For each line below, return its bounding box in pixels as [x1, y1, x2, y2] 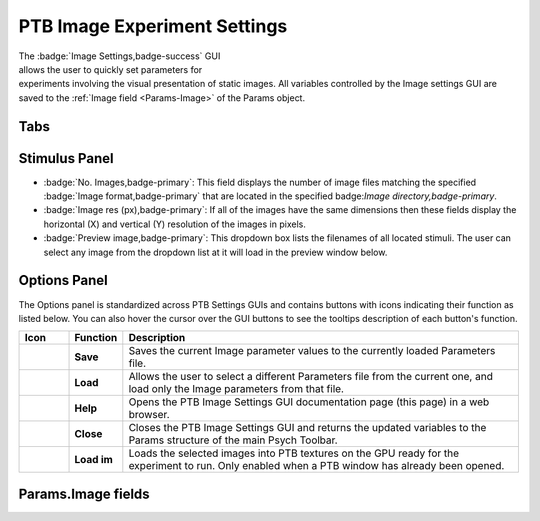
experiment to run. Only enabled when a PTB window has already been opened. [128, 459, 505, 473]
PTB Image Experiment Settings [18, 15, 288, 37]
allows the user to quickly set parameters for [18, 63, 203, 75]
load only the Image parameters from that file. [128, 382, 345, 396]
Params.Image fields [18, 485, 150, 502]
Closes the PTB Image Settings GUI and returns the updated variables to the [128, 421, 487, 435]
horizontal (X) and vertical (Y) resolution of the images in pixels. [43, 218, 307, 230]
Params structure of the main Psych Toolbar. [128, 433, 339, 447]
